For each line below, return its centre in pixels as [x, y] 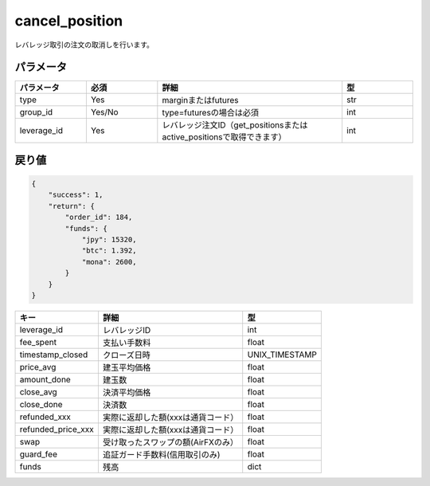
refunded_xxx [45, 417]
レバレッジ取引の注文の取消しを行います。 [84, 45]
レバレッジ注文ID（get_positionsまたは [235, 125]
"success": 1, [76, 195]
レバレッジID [127, 330]
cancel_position [69, 21]
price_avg [38, 366]
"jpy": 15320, [109, 240]
